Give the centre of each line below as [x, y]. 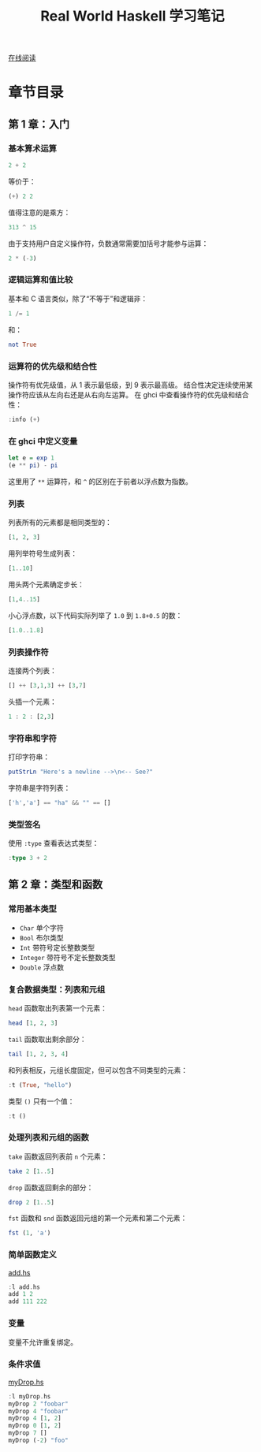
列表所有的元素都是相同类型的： [60, 523]
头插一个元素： [32, 702]
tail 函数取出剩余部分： [47, 1039]
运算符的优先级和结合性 [52, 366]
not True [22, 344]
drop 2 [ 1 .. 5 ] [32, 1202]
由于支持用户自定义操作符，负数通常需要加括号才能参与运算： [108, 243]
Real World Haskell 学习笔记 [132, 16]
